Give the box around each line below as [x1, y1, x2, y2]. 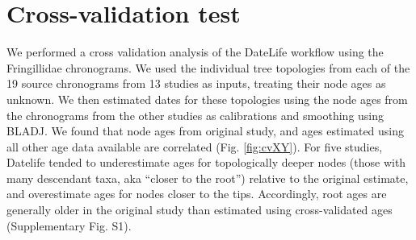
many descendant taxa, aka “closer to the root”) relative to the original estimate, [6, 169, 409, 186]
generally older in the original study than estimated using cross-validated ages [6, 201, 393, 218]
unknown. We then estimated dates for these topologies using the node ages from [6, 90, 408, 107]
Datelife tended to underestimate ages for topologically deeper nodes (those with [6, 154, 406, 171]
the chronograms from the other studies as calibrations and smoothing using [6, 106, 384, 123]
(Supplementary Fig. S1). [6, 217, 132, 234]
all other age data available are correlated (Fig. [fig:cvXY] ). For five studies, [6, 138, 383, 155]
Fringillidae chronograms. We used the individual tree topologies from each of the [6, 59, 410, 76]
